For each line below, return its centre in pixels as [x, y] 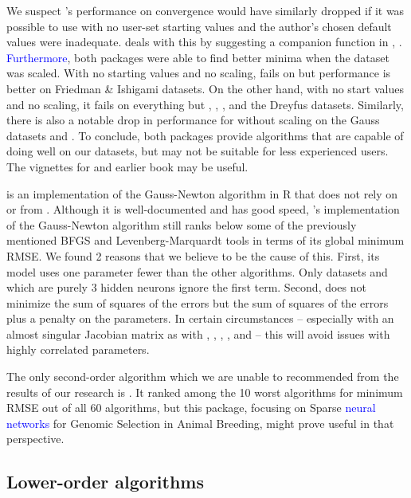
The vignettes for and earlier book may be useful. [127, 166]
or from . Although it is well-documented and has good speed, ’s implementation [203, 209]
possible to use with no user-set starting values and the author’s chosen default [199, 26]
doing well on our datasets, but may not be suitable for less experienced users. [198, 151]
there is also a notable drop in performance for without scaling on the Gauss [193, 120]
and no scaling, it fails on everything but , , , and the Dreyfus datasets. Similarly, [205, 104]
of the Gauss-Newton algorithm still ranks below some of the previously [182, 224]
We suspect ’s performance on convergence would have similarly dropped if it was [205, 10]
